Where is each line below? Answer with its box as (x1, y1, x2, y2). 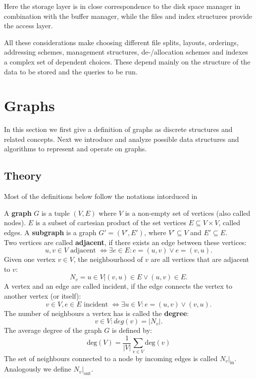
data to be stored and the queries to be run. (4, 66, 138, 76)
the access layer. (4, 20, 53, 31)
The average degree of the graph (4, 325, 102, 335)
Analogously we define (4, 364, 71, 374)
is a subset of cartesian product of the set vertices (35, 217, 186, 228)
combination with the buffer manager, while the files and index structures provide (4, 10, 252, 21)
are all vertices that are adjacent (151, 254, 250, 264)
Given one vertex (4, 254, 55, 264)
